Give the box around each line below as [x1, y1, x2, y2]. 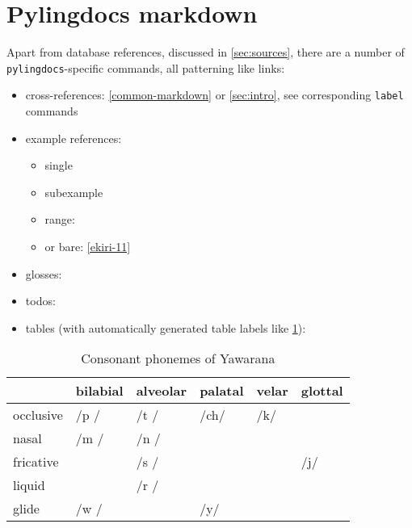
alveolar [136, 381, 187, 400]
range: [44, 211, 75, 228]
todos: [25, 292, 56, 309]
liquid [13, 476, 45, 495]
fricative [13, 452, 59, 471]
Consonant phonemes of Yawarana [81, 349, 275, 368]
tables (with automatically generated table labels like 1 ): [25, 319, 306, 336]
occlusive [13, 405, 63, 425]
